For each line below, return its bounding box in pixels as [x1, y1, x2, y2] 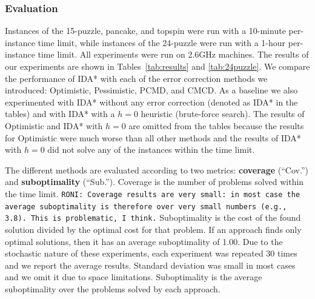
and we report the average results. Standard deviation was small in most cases [5, 258, 296, 271]
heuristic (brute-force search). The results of [141, 107, 305, 120]
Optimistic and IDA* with [5, 119, 103, 132]
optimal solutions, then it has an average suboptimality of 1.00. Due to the [5, 235, 283, 247]
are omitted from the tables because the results [128, 119, 304, 132]
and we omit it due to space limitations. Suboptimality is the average [5, 270, 262, 283]
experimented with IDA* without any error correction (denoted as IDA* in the [5, 95, 298, 108]
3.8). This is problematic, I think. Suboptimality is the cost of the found [5, 211, 301, 224]
